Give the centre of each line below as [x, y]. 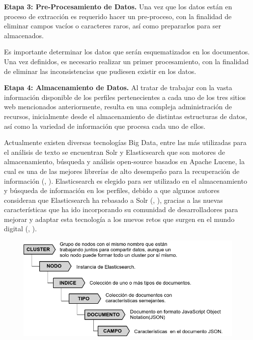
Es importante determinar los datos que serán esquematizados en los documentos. [127, 52]
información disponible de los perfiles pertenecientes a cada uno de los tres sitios [125, 97]
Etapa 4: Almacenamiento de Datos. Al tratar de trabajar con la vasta [118, 87]
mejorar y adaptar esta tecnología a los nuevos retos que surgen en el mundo [119, 219]
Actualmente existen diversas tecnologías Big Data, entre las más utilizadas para [125, 142]
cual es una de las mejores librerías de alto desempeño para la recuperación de [122, 171]
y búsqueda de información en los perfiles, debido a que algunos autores [112, 190]
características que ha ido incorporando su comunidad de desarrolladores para [121, 209]
